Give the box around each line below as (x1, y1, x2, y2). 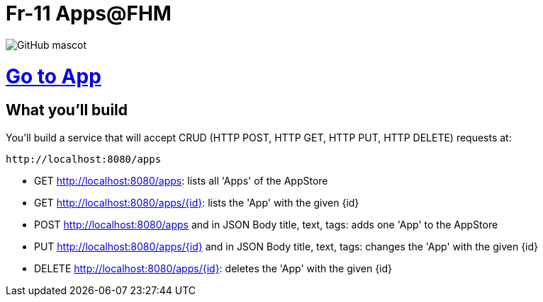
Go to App (6, 64, 101, 88)
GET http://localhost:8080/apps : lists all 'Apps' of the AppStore (34, 174, 328, 187)
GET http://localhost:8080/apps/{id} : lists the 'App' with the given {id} (34, 196, 359, 209)
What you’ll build (6, 101, 128, 120)
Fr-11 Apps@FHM (6, 1, 172, 25)
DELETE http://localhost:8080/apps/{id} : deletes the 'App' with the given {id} (34, 262, 393, 274)
